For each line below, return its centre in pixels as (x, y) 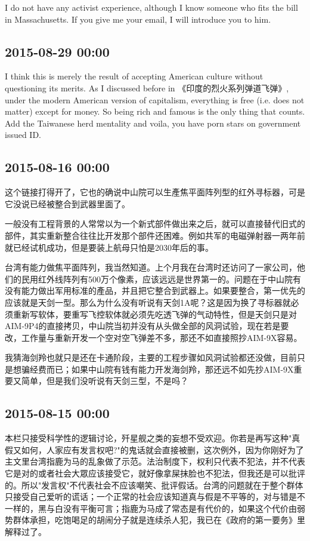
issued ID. (23, 135)
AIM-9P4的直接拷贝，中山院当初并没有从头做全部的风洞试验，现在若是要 (147, 326)
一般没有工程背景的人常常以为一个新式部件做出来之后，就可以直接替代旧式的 (155, 224)
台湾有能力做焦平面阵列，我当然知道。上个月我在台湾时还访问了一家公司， (151, 267)
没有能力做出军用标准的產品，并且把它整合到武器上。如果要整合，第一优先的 (155, 291)
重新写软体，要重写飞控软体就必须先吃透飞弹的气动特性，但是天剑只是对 (155, 314)
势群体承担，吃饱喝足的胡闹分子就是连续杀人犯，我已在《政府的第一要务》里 (155, 520)
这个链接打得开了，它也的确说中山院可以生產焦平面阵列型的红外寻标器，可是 (155, 192)
